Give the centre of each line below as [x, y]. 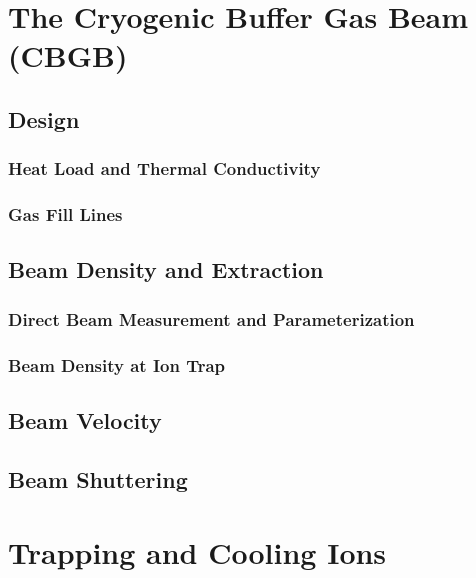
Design [44, 118]
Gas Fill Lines [65, 214]
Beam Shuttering [98, 478]
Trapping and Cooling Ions [197, 552]
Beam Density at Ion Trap [117, 364]
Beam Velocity [85, 419]
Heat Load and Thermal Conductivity [164, 168]
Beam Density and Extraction [166, 269]
